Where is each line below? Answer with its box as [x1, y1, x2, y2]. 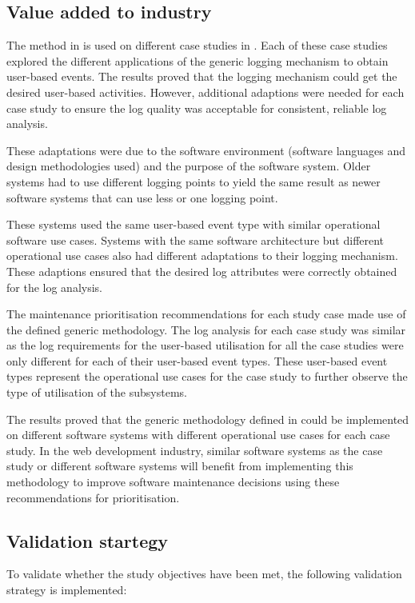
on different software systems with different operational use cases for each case [6, 426, 390, 443]
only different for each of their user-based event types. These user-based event [6, 352, 388, 369]
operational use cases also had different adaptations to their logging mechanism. [6, 247, 398, 264]
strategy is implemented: [6, 581, 127, 598]
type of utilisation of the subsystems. [6, 384, 187, 401]
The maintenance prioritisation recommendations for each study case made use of [6, 305, 406, 322]
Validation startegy [6, 528, 169, 553]
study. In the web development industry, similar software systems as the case [6, 441, 383, 458]
